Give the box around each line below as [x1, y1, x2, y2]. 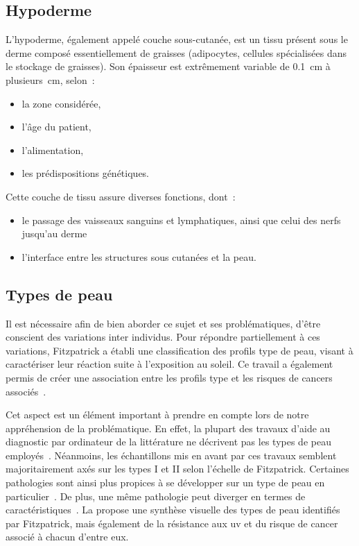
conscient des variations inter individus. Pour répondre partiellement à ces [6, 330, 320, 344]
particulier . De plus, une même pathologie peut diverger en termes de [6, 488, 306, 503]
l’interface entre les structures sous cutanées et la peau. [21, 249, 256, 264]
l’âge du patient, [21, 119, 91, 134]
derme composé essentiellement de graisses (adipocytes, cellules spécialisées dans [6, 45, 347, 60]
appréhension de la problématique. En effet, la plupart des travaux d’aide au [6, 420, 331, 435]
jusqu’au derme [21, 226, 87, 241]
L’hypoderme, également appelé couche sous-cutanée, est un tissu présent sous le [6, 32, 348, 46]
